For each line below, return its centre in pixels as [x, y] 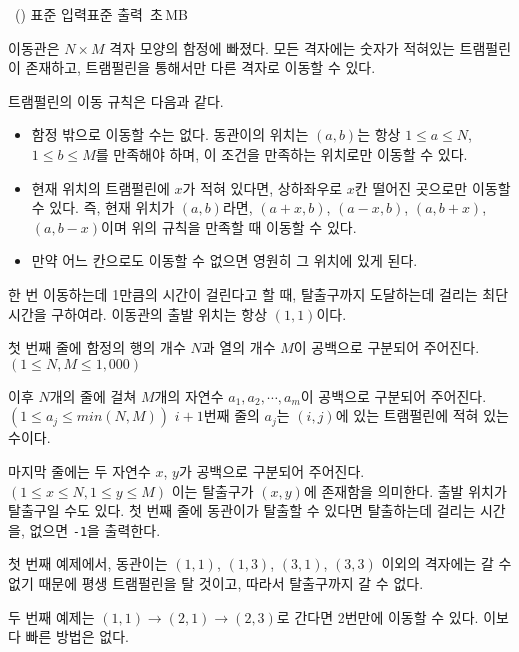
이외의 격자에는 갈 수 [446, 563]
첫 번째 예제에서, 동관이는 [88, 563]
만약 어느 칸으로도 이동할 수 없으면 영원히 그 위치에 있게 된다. [224, 260]
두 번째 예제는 [51, 616]
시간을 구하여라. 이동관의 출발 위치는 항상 [138, 313]
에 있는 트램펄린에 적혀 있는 [422, 415]
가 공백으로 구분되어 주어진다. [271, 470]
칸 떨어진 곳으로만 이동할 [432, 187]
